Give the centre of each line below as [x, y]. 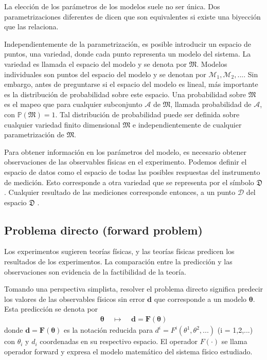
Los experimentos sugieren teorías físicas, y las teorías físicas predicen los [119, 251]
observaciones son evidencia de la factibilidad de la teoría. [95, 271]
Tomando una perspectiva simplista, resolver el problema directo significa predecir [134, 289]
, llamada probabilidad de [211, 104]
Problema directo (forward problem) [103, 230]
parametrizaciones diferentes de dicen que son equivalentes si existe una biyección [132, 16]
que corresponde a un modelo [200, 299]
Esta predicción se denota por [51, 309]
